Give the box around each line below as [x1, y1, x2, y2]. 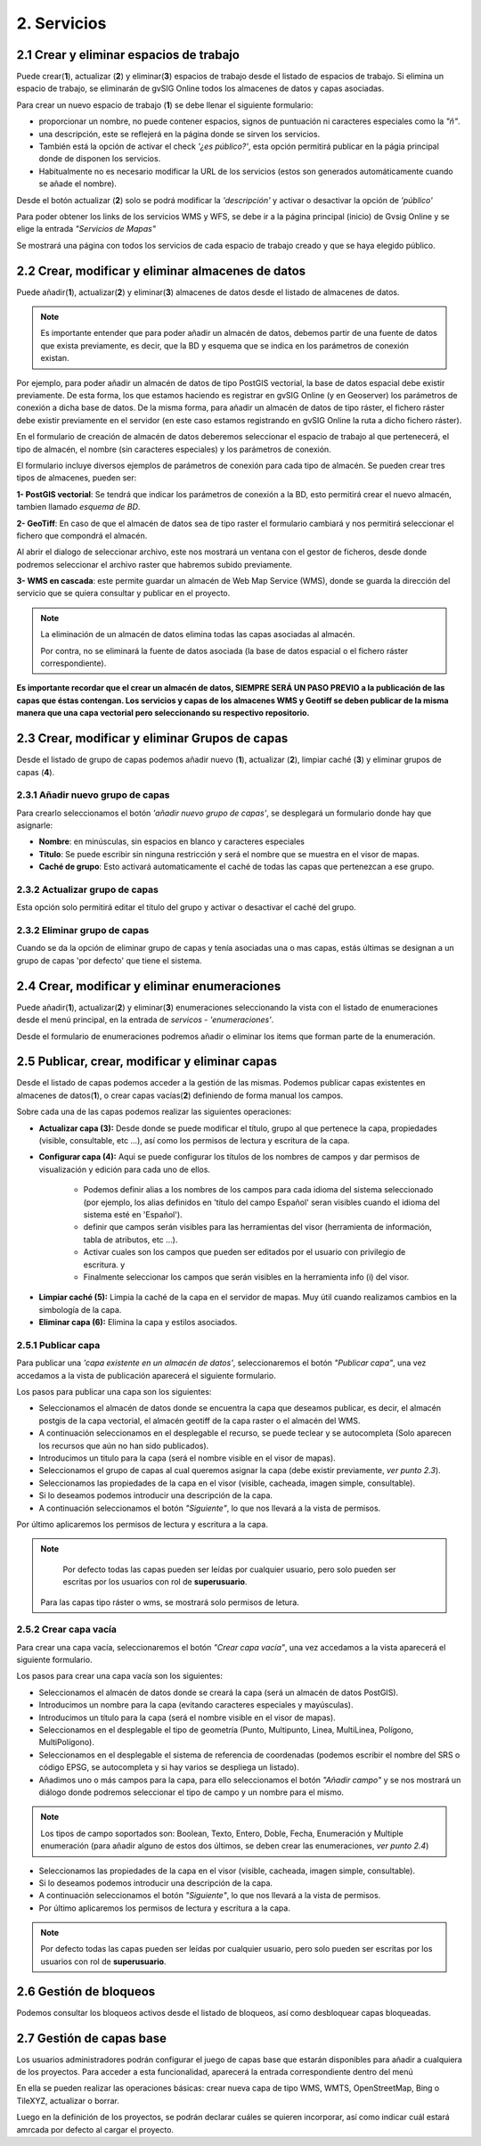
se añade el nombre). [38, 178, 118, 189]
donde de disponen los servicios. [38, 153, 161, 164]
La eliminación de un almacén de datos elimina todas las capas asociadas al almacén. [40, 629, 355, 640]
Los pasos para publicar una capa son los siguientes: [16, 1387, 212, 1397]
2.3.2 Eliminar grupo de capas [16, 924, 150, 937]
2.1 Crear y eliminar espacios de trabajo [16, 47, 240, 62]
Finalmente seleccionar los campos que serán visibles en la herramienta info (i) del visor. [83, 1271, 410, 1282]
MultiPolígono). [38, 1737, 95, 1748]
